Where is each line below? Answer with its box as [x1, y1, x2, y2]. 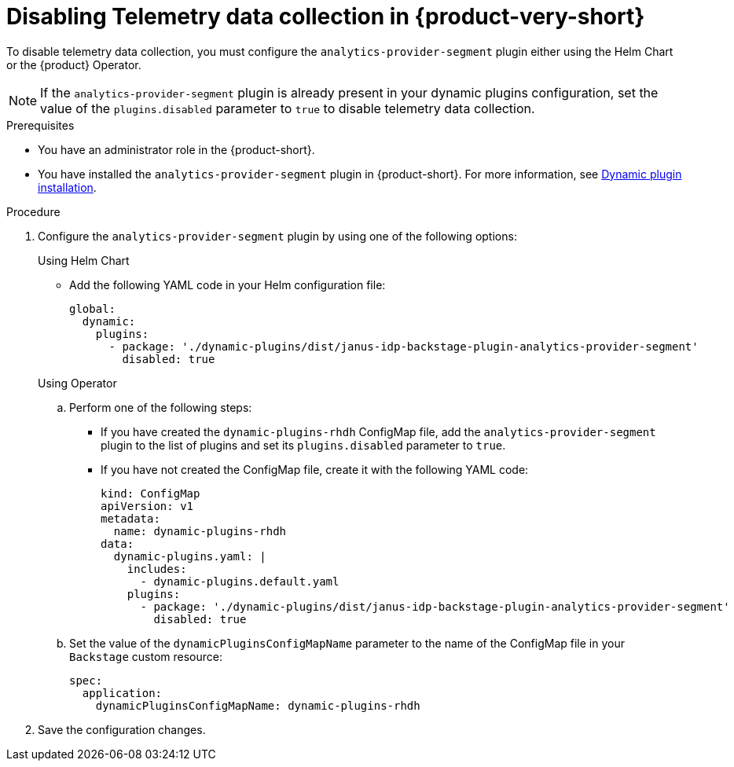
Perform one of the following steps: [69, 400, 252, 414]
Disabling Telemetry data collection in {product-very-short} [6, 3, 645, 30]
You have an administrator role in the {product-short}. [38, 142, 315, 156]
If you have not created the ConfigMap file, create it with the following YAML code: [101, 462, 529, 476]
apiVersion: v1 [101, 499, 194, 512]
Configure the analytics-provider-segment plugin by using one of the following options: [38, 229, 517, 243]
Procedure [6, 204, 61, 218]
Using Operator [38, 376, 117, 390]
